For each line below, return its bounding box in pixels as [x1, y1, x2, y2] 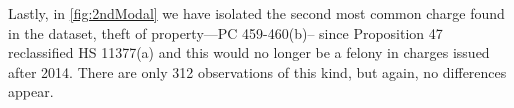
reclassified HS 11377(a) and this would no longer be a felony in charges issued [8, 42, 490, 63]
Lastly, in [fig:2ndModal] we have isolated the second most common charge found [8, 3, 505, 23]
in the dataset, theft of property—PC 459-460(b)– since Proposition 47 [8, 22, 443, 43]
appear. [8, 81, 54, 102]
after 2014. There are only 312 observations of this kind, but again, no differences [8, 61, 507, 82]
